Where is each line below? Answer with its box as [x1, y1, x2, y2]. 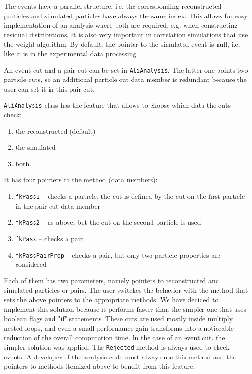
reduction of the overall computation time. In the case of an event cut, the [4, 332, 225, 342]
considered [15, 259, 47, 269]
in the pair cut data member [15, 200, 101, 211]
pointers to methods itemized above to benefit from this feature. [4, 361, 195, 371]
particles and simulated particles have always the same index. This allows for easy [4, 10, 248, 20]
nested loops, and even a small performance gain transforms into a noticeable [4, 323, 234, 333]
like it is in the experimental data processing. [4, 48, 138, 58]
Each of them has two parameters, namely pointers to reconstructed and [4, 275, 219, 285]
